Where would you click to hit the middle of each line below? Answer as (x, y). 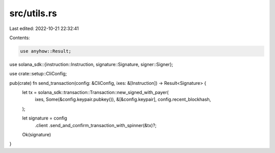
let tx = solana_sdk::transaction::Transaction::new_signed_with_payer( (95, 93)
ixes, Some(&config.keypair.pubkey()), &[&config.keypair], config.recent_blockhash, (123, 100)
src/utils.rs (33, 13)
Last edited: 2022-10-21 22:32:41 (44, 28)
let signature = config (45, 118)
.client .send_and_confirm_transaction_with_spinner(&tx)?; (96, 125)
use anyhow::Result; (46, 51)
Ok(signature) (37, 135)
